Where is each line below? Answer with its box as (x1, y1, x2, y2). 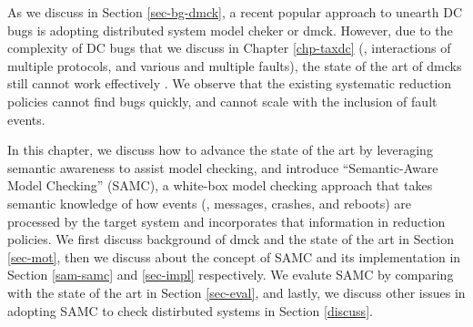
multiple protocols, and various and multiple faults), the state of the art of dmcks (7, 56, 462, 75)
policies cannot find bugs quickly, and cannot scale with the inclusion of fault (7, 91, 438, 110)
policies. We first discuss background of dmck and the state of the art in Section (7, 230, 454, 249)
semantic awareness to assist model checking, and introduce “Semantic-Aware (7, 158, 438, 177)
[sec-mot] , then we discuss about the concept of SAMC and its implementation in (7, 247, 461, 266)
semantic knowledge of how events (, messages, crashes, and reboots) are (7, 193, 411, 212)
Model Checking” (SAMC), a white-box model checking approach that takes (7, 176, 433, 195)
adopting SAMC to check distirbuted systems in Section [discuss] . (7, 301, 373, 320)
